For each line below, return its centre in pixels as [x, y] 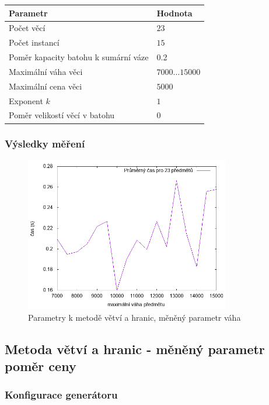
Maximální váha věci [46, 71]
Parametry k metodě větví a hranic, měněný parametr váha [134, 317]
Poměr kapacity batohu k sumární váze [79, 57]
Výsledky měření [45, 144]
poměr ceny [41, 366]
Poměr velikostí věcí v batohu [62, 115]
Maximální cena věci [46, 86]
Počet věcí [27, 28]
